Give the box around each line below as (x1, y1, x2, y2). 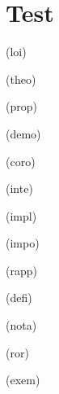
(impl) (6, 207, 37, 224)
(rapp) (6, 261, 37, 278)
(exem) (6, 371, 40, 388)
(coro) (6, 152, 36, 169)
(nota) (6, 317, 37, 334)
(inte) (6, 180, 33, 197)
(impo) (6, 234, 40, 252)
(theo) (6, 70, 36, 87)
